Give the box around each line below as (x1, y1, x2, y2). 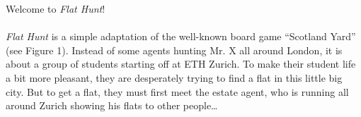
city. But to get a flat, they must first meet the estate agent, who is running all (6, 84, 349, 99)
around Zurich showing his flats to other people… (6, 98, 218, 113)
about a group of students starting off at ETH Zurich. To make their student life (6, 56, 356, 71)
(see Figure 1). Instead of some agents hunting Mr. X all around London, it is (6, 42, 343, 57)
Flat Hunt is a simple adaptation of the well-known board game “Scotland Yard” (6, 29, 356, 44)
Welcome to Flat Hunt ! (6, 1, 105, 16)
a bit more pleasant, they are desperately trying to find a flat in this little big (6, 70, 343, 85)
